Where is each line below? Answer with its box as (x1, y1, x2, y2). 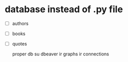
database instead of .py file (5, 4, 123, 15)
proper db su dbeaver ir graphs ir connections (12, 51, 109, 57)
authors (12, 20, 29, 26)
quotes (12, 41, 28, 47)
